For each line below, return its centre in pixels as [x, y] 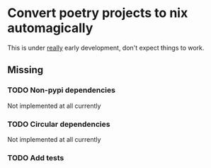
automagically [50, 28]
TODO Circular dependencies [59, 124]
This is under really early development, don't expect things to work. [106, 47]
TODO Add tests [36, 157]
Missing [25, 70]
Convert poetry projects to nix [98, 13]
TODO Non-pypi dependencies [61, 90]
